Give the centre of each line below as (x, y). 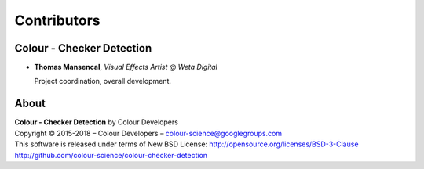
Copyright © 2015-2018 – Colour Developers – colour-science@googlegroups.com (148, 133)
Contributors (58, 20)
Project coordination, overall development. (103, 81)
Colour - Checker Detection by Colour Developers (96, 122)
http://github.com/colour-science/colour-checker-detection (111, 155)
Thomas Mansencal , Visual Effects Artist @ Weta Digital (126, 67)
